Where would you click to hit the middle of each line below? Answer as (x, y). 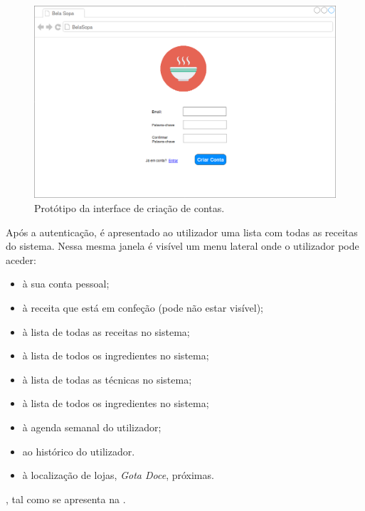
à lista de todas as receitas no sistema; (106, 331)
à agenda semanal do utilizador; (92, 427)
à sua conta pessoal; (66, 284)
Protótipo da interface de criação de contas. (129, 207)
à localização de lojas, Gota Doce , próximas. (118, 475)
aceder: (21, 259)
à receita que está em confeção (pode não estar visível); (143, 307)
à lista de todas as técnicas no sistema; (107, 379)
